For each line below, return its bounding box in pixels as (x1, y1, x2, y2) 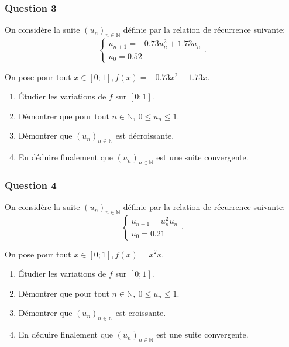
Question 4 (5, 177, 57, 192)
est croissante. (115, 307, 166, 319)
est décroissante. (115, 129, 174, 142)
